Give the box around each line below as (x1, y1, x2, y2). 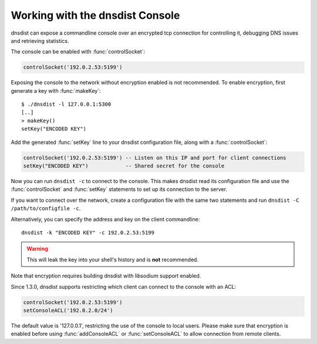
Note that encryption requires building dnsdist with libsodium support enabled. (11, 272, 201, 279)
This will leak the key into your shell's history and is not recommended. (26, 256, 199, 263)
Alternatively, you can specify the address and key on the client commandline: (11, 215, 200, 222)
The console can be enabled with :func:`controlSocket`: (11, 48, 146, 55)
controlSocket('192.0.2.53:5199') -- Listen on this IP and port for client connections (23, 154, 287, 161)
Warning (26, 245, 48, 252)
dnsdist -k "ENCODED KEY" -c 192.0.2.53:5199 (21, 229, 155, 236)
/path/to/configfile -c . (11, 205, 81, 212)
